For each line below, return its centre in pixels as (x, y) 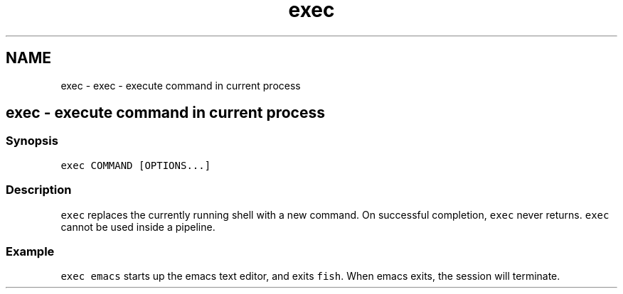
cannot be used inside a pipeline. (138, 227)
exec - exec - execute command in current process (181, 85)
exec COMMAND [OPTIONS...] (136, 165)
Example (30, 251)
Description (39, 190)
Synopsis (32, 141)
